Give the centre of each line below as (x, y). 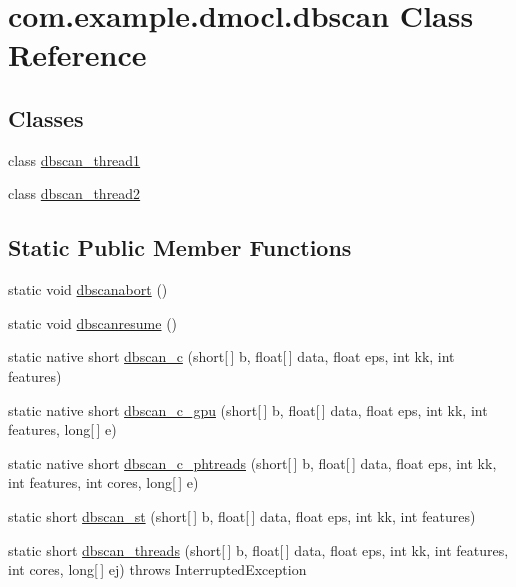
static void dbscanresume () (93, 322)
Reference (77, 54)
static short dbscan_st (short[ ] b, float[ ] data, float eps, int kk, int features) (242, 515)
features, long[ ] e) (62, 429)
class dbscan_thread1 (74, 159)
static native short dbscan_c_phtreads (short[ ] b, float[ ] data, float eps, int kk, (252, 462)
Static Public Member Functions (180, 247)
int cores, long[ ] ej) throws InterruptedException (157, 569)
